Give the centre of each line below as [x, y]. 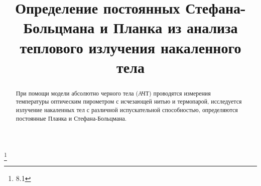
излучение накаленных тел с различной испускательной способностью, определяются [127, 110]
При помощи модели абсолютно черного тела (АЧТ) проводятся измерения [113, 93]
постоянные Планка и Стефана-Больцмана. [71, 118]
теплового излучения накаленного [130, 47]
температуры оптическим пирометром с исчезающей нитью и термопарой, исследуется [129, 101]
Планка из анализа [175, 27]
